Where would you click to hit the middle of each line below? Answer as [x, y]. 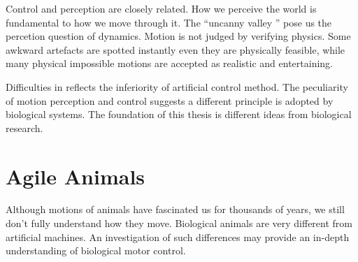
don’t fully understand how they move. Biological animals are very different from [179, 223]
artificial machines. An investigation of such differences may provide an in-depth [178, 236]
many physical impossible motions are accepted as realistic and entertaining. [170, 63]
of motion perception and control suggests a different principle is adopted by [170, 100]
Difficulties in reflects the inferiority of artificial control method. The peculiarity [177, 86]
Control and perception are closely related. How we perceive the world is [161, 8]
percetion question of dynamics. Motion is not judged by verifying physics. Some [178, 36]
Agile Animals [76, 176]
